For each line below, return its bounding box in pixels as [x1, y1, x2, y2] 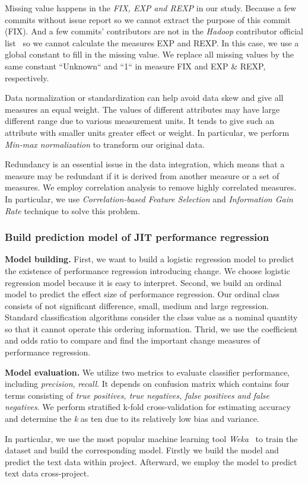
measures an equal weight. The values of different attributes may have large [5, 103, 280, 115]
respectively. [5, 71, 49, 84]
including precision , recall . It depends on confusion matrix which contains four [5, 377, 290, 390]
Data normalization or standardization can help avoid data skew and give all [5, 91, 284, 104]
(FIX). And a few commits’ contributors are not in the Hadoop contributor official [5, 25, 303, 37]
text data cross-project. [5, 467, 90, 479]
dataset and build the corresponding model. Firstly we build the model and [5, 444, 279, 456]
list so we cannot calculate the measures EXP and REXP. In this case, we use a [5, 36, 299, 49]
